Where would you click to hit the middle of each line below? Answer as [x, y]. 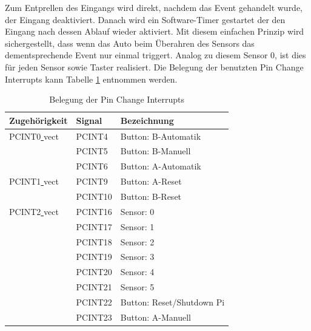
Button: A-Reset [151, 181]
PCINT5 [92, 151]
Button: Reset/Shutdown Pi [172, 302]
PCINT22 [94, 302]
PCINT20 [94, 272]
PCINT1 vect [34, 181]
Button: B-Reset [151, 196]
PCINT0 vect [34, 136]
